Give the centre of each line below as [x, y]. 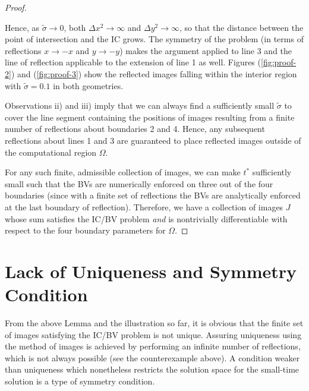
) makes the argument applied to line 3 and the [206, 50]
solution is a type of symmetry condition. [80, 381]
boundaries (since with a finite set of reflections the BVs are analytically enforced [153, 195]
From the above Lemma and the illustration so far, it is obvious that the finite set [154, 323]
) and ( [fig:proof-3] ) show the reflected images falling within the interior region [154, 73]
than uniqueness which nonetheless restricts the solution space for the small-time [152, 369]
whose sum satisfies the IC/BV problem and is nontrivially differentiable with [146, 218]
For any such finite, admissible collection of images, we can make [123, 172]
